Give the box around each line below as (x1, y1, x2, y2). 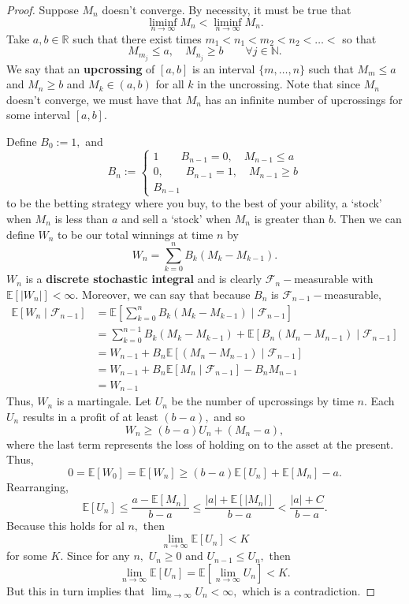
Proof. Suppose (6, 2, 79, 17)
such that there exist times (73, 30, 202, 47)
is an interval (192, 60, 255, 76)
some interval (6, 106, 70, 123)
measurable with (294, 270, 374, 287)
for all (155, 76, 184, 92)
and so (214, 408, 246, 425)
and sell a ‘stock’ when (121, 211, 232, 227)
